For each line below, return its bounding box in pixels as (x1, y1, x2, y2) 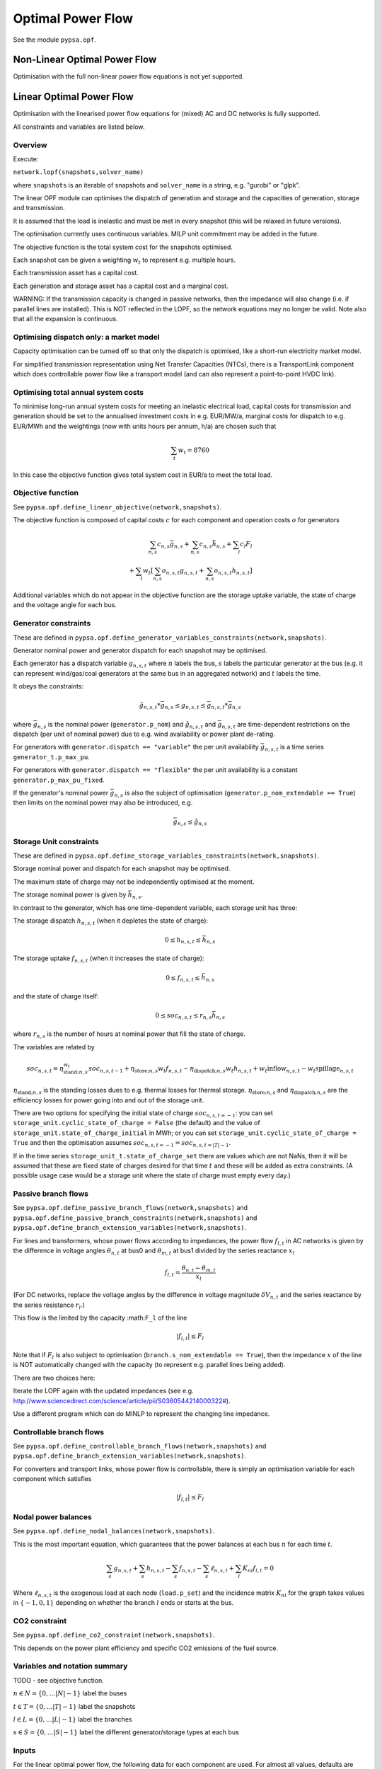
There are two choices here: (13, 1373, 95, 1382)
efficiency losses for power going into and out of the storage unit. (13, 1095, 204, 1104)
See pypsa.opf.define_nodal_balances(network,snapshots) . (13, 1527, 215, 1535)
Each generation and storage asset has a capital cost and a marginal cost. (13, 282, 229, 290)
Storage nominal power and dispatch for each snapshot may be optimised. (13, 864, 231, 873)
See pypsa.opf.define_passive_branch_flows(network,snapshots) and (13, 1204, 248, 1212)
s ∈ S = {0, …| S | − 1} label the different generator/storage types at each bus (13, 1728, 240, 1736)
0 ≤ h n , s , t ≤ (164, 935, 202, 945)
